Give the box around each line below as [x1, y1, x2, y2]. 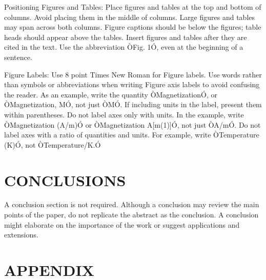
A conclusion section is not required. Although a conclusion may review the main [4, 199, 259, 210]
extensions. [4, 229, 38, 240]
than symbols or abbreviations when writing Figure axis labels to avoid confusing [4, 79, 260, 90]
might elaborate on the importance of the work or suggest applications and [4, 219, 240, 230]
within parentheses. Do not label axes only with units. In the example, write [4, 109, 244, 119]
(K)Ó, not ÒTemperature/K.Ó [4, 139, 101, 150]
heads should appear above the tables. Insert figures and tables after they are [4, 31, 247, 42]
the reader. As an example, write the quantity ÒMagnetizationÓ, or [4, 89, 217, 99]
